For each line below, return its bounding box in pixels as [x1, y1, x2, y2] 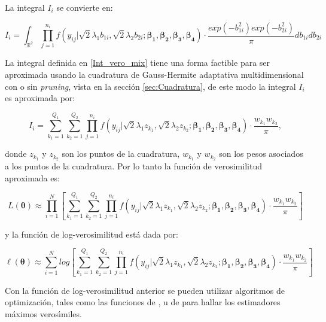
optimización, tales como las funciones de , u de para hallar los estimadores [5, 296, 281, 308]
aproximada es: [5, 171, 60, 184]
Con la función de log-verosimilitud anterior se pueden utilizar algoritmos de [5, 284, 285, 296]
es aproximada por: [5, 92, 75, 104]
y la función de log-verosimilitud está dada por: [5, 227, 178, 240]
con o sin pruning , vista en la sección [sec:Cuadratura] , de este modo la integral [5, 80, 296, 92]
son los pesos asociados [219, 147, 303, 160]
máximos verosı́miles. [5, 308, 82, 320]
